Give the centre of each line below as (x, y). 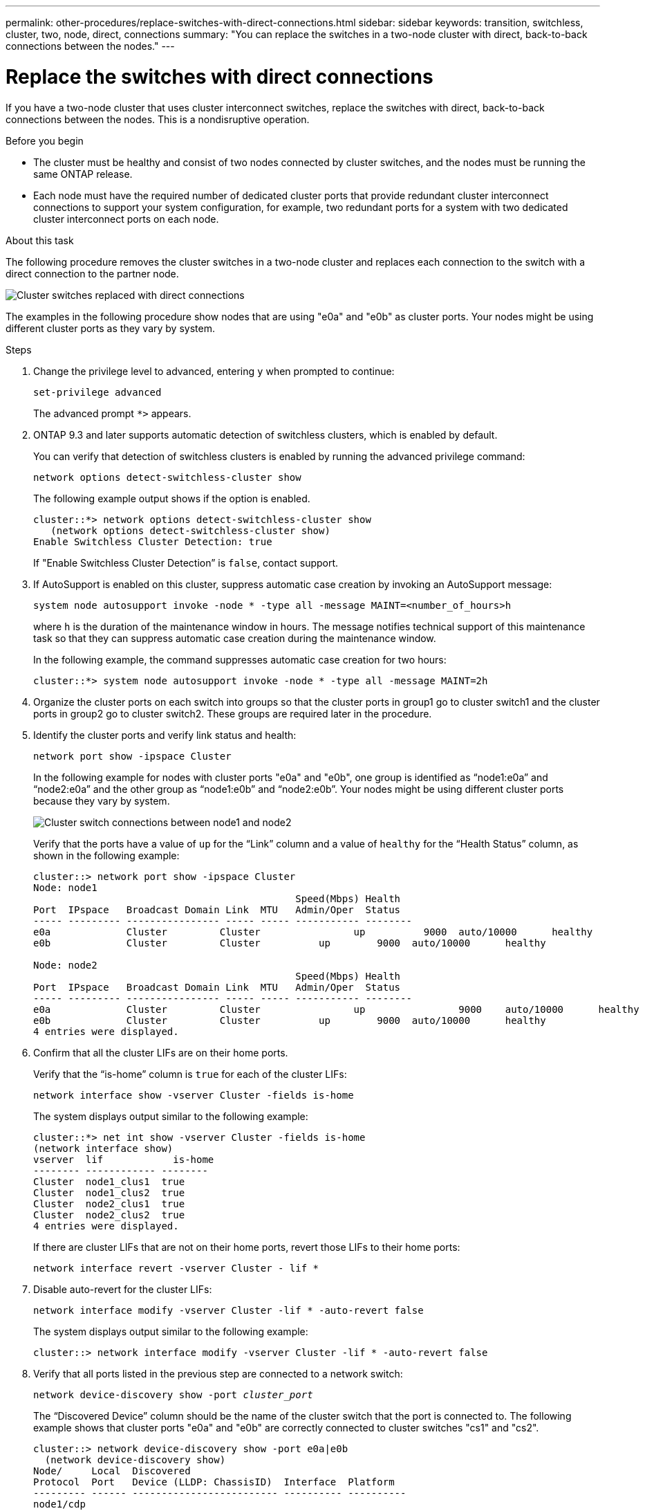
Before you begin (45, 140)
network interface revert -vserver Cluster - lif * (176, 1268)
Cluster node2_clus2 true (109, 1215)
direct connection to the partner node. (92, 273)
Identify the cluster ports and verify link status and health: (165, 735)
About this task (40, 240)
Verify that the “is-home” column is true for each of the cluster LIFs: (190, 1074)
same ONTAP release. (83, 174)
